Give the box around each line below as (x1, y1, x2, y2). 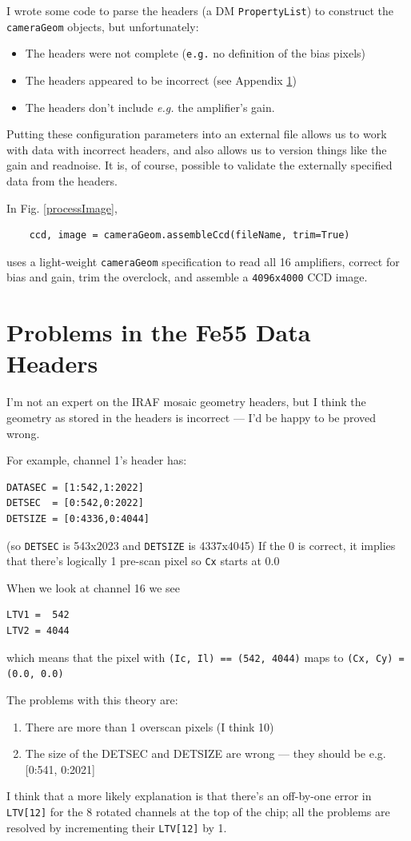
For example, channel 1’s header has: (6, 452, 187, 468)
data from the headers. (6, 172, 118, 189)
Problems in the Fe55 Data (6, 316, 311, 349)
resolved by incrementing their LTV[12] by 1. (6, 819, 227, 835)
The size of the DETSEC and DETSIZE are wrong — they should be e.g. (25, 745, 386, 762)
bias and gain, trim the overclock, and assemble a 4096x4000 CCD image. (6, 269, 368, 285)
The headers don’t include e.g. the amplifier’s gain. (25, 98, 275, 115)
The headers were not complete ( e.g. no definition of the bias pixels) (25, 45, 366, 62)
